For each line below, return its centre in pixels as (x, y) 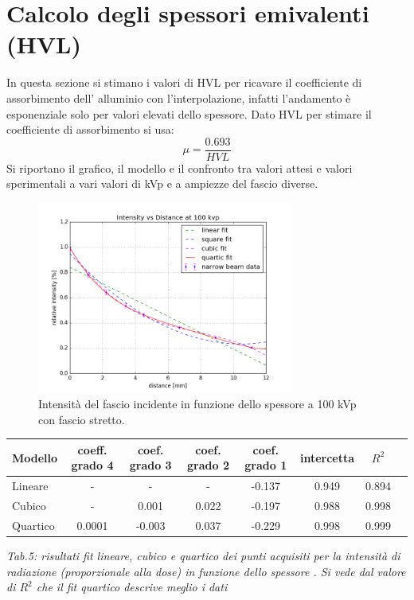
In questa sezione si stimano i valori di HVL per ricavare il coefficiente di (184, 82)
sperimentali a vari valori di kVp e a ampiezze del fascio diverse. (162, 183)
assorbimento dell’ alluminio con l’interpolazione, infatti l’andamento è (179, 97)
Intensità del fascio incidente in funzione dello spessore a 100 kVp (197, 404)
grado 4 (92, 465)
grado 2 (208, 465)
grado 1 (266, 465)
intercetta (327, 457)
